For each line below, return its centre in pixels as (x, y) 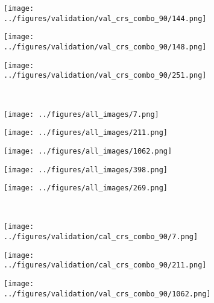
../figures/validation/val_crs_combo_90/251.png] (105, 76)
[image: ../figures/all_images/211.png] (86, 133)
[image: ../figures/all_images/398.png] (86, 170)
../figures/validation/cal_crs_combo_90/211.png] (105, 265)
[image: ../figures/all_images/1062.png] (88, 151)
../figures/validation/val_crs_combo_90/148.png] (105, 47)
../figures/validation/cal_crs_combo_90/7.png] (101, 237)
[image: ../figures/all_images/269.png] (86, 188)
